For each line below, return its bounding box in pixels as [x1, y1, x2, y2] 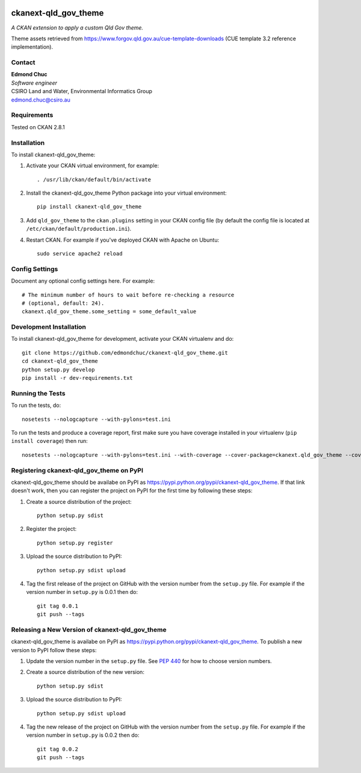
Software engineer [11, 79, 57, 87]
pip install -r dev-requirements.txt [22, 374, 134, 382]
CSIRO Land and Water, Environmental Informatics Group [11, 88, 153, 95]
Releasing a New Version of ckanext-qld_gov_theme [11, 625, 167, 634]
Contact [11, 58, 35, 67]
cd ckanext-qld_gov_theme [22, 358, 99, 365]
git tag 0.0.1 [37, 602, 78, 610]
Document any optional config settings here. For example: [11, 277, 155, 285]
